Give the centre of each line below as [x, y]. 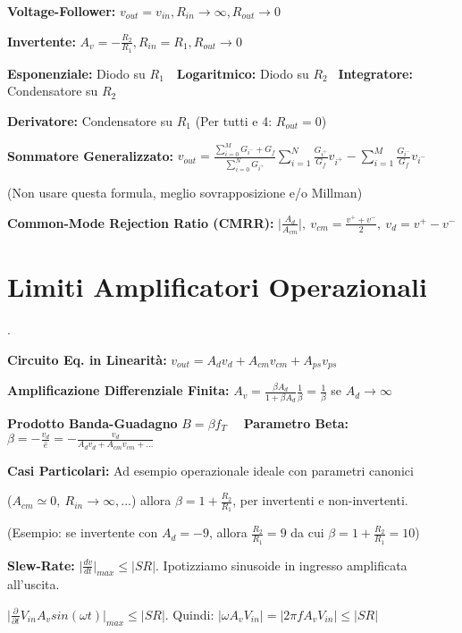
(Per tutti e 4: [234, 121]
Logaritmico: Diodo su [243, 73]
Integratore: [375, 73]
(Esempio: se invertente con [83, 532]
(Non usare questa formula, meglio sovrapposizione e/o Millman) [185, 193]
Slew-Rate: [41, 565]
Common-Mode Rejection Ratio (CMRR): [141, 222]
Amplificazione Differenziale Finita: [118, 390]
